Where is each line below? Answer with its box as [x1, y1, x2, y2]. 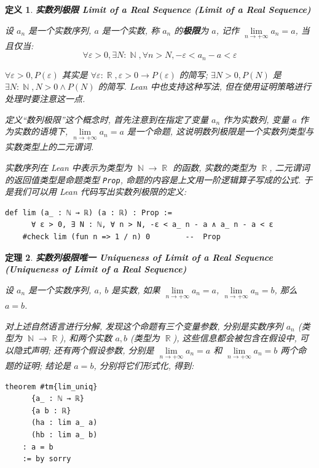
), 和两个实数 [60, 331, 112, 344]
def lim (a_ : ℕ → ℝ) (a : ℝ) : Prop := [5, 208, 173, 217]
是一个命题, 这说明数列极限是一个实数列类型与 [127, 125, 314, 138]
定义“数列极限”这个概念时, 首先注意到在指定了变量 [5, 113, 209, 125]
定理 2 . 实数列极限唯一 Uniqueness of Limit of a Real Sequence [5, 250, 273, 263]
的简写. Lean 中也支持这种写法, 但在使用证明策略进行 [98, 80, 312, 93]
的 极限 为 [174, 23, 209, 36]
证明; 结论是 [22, 359, 71, 372]
